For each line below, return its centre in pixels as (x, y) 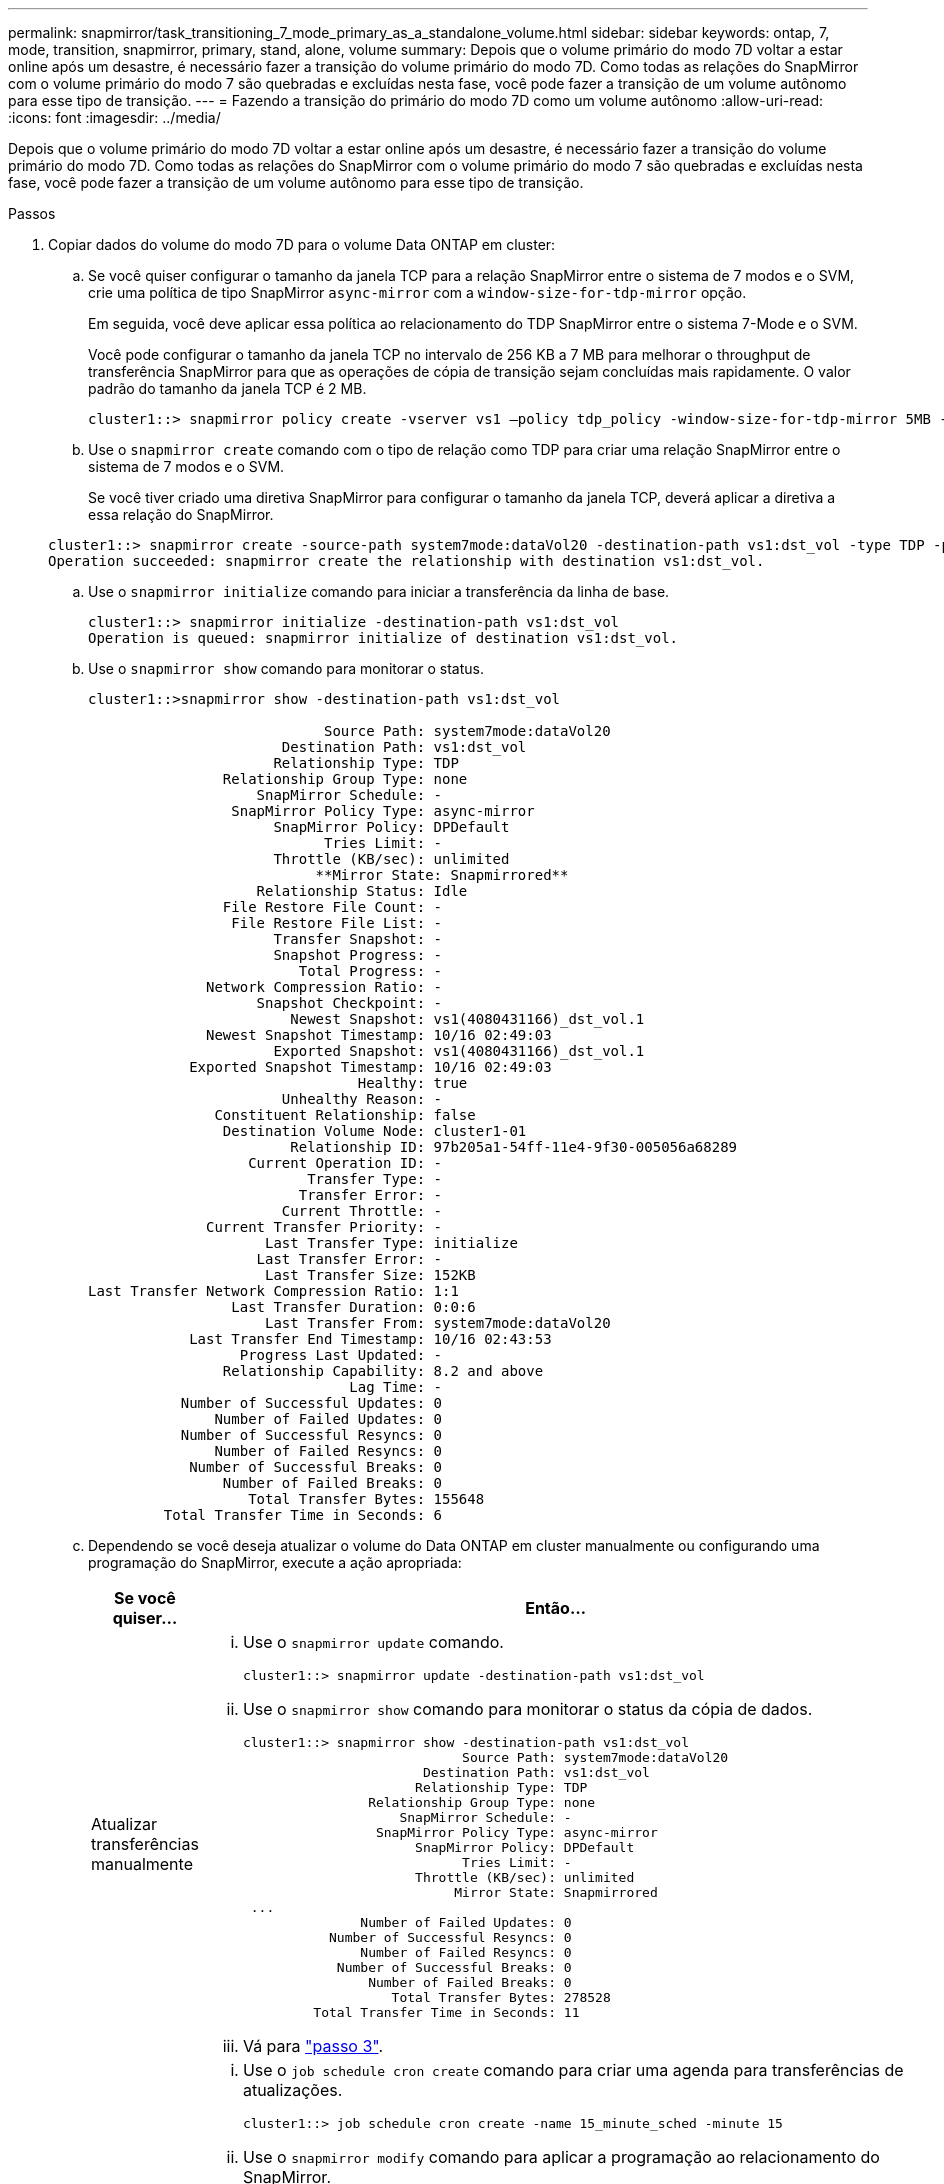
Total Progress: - (370, 971)
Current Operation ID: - (345, 1163)
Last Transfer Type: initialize (391, 1243)
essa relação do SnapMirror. (181, 514)
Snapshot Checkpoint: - (349, 1003)
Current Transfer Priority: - (324, 1227)
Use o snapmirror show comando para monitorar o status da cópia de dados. (527, 1709)
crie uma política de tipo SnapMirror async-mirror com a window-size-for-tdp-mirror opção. (417, 292)
